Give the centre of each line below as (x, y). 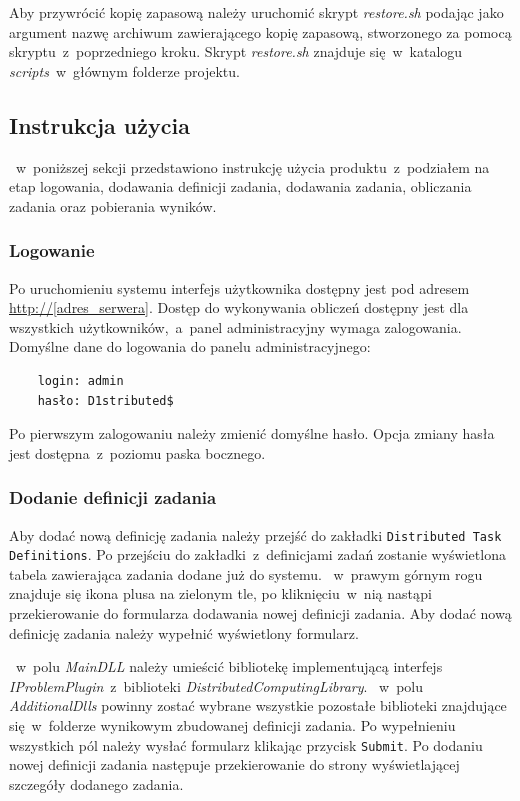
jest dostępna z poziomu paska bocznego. (137, 452)
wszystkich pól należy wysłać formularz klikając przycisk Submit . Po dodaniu (246, 744)
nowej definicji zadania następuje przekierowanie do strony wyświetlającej (234, 764)
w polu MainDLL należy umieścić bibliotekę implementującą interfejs (229, 666)
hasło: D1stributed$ (105, 400)
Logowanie (52, 250)
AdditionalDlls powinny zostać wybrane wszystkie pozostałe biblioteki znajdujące (258, 705)
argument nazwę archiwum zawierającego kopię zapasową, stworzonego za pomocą (260, 31)
